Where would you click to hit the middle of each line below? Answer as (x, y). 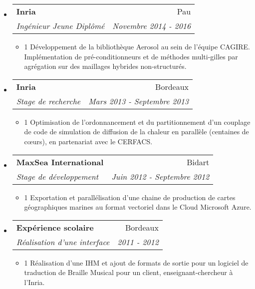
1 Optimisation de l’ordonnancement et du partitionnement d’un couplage (137, 122)
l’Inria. (34, 282)
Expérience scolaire (55, 227)
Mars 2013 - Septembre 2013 (139, 101)
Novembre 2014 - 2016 (152, 26)
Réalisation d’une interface (63, 242)
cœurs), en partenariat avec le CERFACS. (88, 141)
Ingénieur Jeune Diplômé (60, 26)
